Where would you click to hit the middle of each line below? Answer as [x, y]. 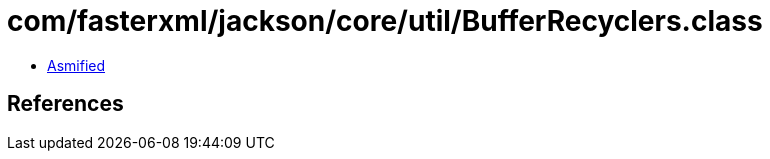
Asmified [76, 65]
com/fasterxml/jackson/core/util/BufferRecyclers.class [385, 21]
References [65, 104]
